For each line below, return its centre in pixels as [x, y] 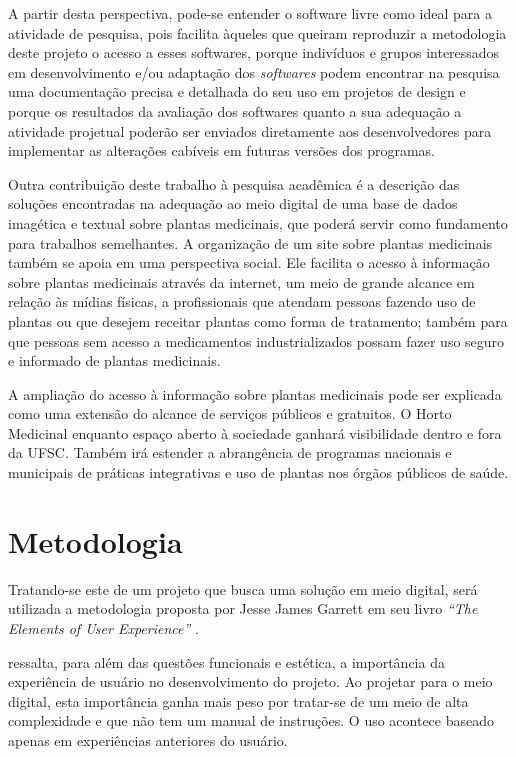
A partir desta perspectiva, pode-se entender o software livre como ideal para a [250, 13]
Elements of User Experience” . [103, 627]
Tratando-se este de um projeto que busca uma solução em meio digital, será [243, 588]
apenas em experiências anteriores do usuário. [148, 739]
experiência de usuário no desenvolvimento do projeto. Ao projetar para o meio [250, 681]
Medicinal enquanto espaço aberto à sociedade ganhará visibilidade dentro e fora [255, 432]
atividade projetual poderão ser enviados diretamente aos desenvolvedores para [250, 130]
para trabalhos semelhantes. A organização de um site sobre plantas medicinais [250, 242]
